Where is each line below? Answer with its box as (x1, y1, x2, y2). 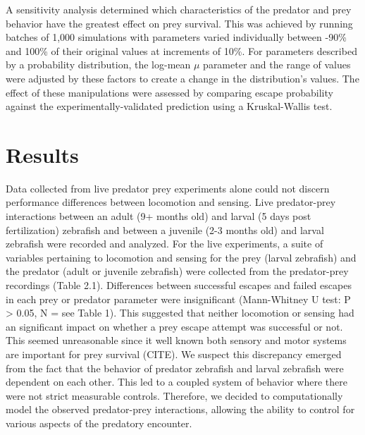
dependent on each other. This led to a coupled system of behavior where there (6, 374, 347, 389)
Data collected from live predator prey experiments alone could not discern (6, 180, 330, 195)
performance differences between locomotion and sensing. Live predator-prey (6, 195, 336, 209)
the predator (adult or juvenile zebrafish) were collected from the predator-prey (6, 264, 349, 278)
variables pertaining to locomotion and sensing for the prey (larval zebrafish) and (6, 250, 357, 264)
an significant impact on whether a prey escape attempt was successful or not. (6, 319, 343, 333)
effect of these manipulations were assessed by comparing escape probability (6, 85, 333, 99)
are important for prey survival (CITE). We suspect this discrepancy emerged (6, 347, 342, 361)
